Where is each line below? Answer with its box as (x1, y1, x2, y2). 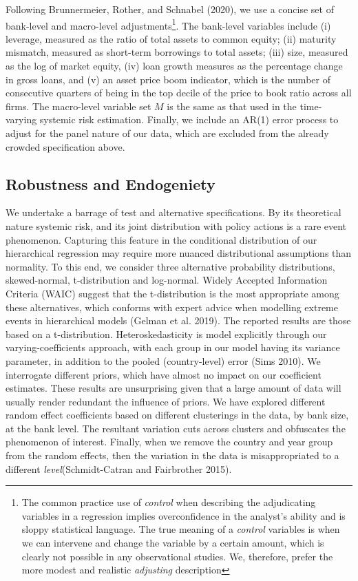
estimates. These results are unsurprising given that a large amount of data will (6, 381, 341, 395)
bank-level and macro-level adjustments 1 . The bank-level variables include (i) (6, 16, 331, 32)
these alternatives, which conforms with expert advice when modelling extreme (6, 299, 338, 314)
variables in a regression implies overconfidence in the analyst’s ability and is (21, 508, 346, 522)
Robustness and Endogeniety (6, 173, 215, 194)
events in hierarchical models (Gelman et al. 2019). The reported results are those (6, 313, 351, 328)
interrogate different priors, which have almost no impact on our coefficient (6, 367, 322, 381)
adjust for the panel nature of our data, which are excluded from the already (6, 126, 329, 140)
